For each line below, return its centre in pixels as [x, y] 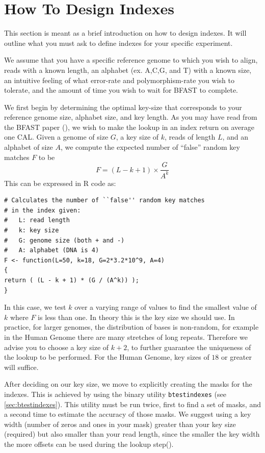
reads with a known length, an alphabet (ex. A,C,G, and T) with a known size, [128, 70]
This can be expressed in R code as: [60, 183]
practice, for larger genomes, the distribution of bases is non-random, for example [131, 327]
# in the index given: [43, 210]
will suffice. [21, 367]
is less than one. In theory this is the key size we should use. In [136, 317]
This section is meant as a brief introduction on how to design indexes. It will [125, 33]
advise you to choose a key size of [57, 347]
